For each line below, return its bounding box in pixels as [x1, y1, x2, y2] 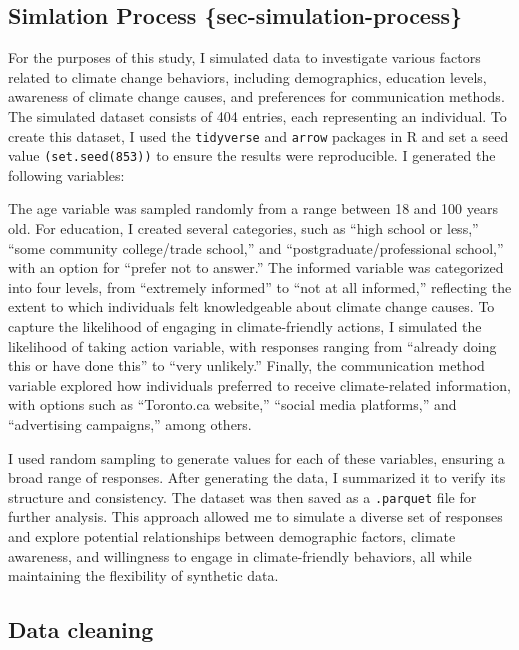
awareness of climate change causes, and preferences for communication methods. [8, 86, 505, 107]
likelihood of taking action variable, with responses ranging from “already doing [8, 335, 497, 356]
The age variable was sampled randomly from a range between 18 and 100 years [8, 198, 498, 219]
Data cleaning [8, 614, 154, 645]
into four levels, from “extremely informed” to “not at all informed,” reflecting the [8, 276, 512, 297]
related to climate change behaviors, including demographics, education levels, [8, 66, 487, 87]
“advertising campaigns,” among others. [8, 414, 252, 435]
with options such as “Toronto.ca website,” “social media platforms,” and [8, 394, 457, 415]
